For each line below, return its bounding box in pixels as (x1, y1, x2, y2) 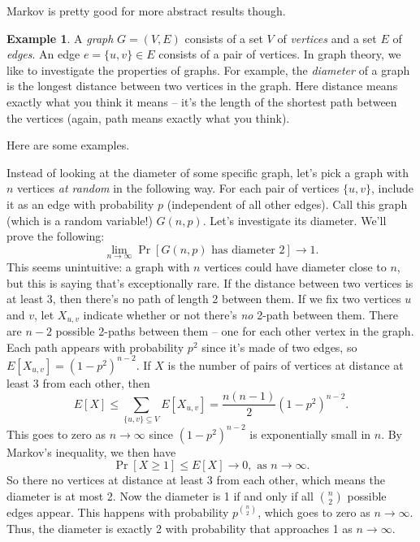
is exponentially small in (249, 425, 371, 442)
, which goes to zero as (258, 503, 370, 520)
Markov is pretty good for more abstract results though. (6, 2, 286, 19)
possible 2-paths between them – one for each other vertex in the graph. (55, 323, 414, 340)
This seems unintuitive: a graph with (6, 258, 190, 275)
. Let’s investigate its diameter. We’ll (202, 211, 387, 228)
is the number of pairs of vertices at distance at (167, 356, 404, 373)
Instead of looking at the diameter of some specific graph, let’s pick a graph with (6, 163, 409, 180)
